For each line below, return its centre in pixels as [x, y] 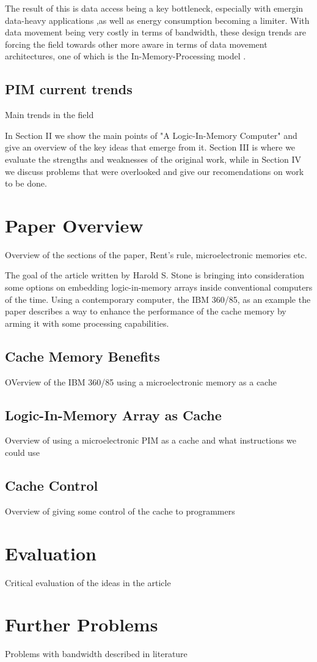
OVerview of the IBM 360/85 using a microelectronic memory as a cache [141, 381]
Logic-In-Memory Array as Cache [113, 415]
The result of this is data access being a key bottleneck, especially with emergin [154, 8]
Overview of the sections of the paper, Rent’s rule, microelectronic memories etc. [156, 254]
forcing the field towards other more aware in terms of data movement [136, 44]
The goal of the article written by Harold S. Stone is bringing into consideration [155, 275]
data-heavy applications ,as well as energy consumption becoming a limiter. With [157, 20]
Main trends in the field [49, 115]
